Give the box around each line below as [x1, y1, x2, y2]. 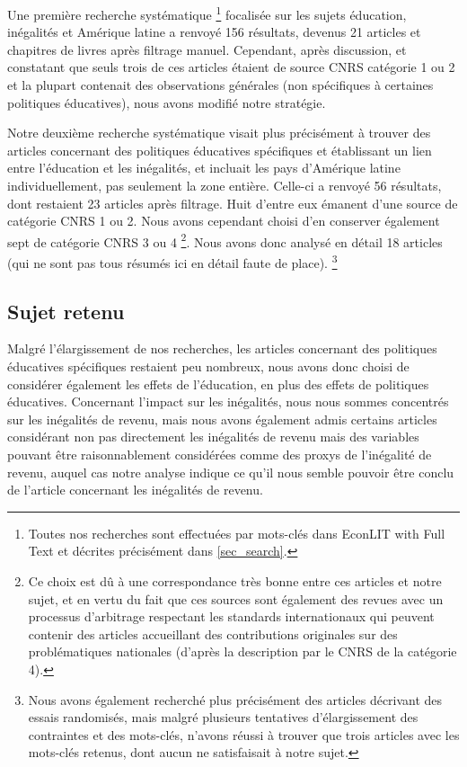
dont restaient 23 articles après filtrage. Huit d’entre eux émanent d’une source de [7, 193, 458, 212]
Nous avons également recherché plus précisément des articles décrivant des [28, 690, 443, 709]
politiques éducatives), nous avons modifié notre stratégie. [7, 93, 326, 111]
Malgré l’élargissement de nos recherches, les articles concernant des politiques [7, 339, 437, 358]
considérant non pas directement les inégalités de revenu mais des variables [7, 427, 419, 446]
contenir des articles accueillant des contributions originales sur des [28, 624, 398, 643]
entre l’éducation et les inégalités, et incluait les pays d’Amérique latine [7, 158, 401, 177]
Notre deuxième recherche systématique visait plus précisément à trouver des [7, 123, 431, 142]
